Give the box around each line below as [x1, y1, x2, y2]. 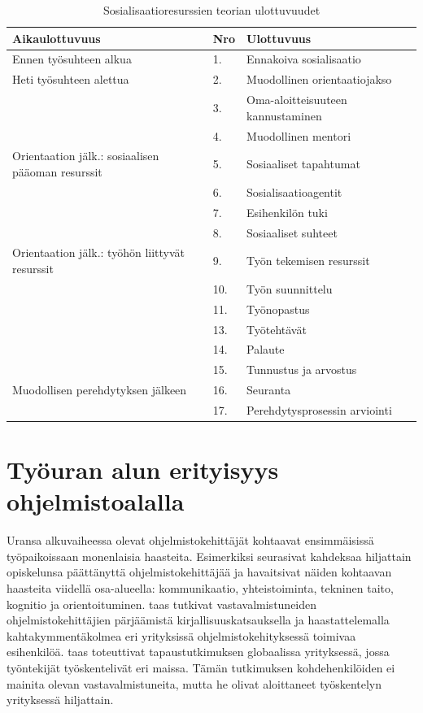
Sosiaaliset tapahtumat [246, 155, 360, 172]
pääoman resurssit [12, 163, 102, 180]
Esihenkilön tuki [246, 203, 328, 220]
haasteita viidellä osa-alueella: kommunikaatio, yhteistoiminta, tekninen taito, [7, 580, 394, 597]
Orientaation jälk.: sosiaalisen [12, 147, 159, 164]
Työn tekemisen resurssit [246, 252, 370, 269]
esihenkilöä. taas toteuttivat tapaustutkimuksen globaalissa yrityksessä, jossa [7, 643, 390, 660]
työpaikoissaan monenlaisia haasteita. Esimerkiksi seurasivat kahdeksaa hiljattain [7, 547, 412, 564]
